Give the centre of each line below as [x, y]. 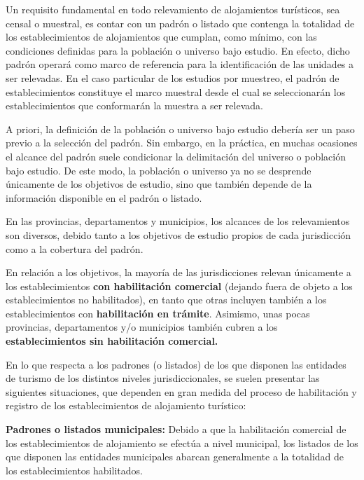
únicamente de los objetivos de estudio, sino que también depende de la [159, 184]
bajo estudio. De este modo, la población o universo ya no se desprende [159, 170]
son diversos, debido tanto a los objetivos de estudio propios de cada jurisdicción [178, 234]
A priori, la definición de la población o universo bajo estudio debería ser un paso [180, 129]
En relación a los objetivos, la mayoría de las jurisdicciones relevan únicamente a [178, 272]
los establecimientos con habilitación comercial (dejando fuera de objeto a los [179, 286]
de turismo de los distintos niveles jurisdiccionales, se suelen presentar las [163, 378]
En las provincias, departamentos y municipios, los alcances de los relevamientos [178, 221]
